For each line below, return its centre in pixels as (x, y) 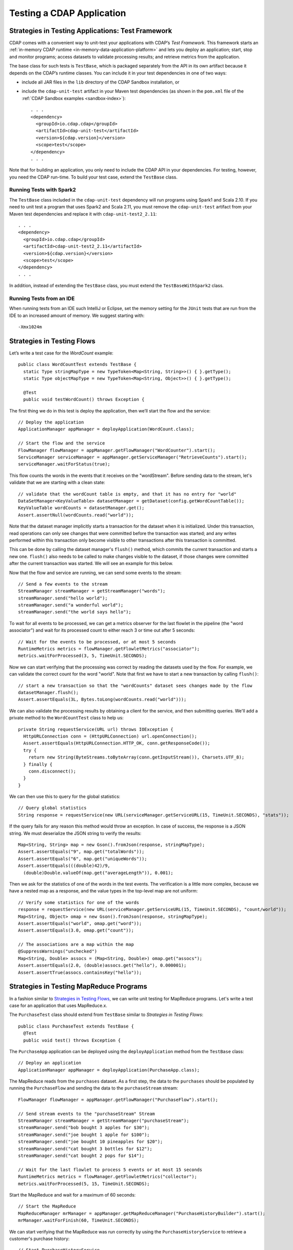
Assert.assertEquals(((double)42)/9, (64, 866)
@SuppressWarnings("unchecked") (58, 951)
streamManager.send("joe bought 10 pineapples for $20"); (91, 1142)
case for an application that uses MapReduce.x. (58, 1005)
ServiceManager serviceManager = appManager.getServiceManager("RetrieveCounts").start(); (133, 457)
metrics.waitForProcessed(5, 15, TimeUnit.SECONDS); (84, 1183)
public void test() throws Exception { (72, 1040)
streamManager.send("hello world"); (63, 598)
